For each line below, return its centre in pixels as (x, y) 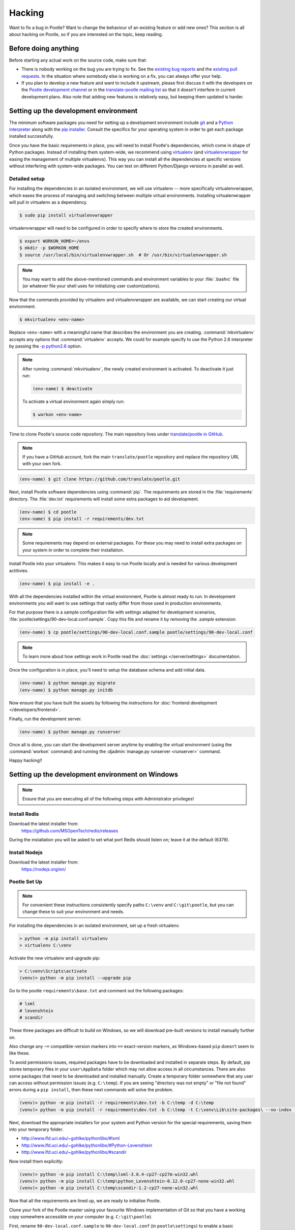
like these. (19, 1053)
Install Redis (24, 814)
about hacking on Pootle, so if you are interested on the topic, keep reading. (86, 34)
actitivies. (19, 570)
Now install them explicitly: (36, 1161)
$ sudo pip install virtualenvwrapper (66, 215)
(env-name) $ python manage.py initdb (66, 690)
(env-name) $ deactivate (63, 389)
